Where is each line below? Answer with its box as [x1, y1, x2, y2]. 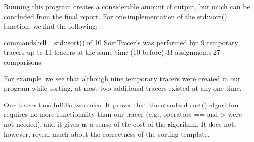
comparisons [4, 56, 41, 67]
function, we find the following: [4, 21, 98, 31]
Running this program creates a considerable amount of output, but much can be [4, 1, 250, 11]
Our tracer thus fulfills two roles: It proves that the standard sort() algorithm [4, 99, 239, 109]
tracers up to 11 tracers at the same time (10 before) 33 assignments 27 [4, 47, 221, 57]
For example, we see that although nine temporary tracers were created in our [4, 73, 241, 83]
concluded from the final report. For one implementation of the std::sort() [4, 11, 227, 21]
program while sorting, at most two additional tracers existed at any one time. [4, 83, 242, 93]
